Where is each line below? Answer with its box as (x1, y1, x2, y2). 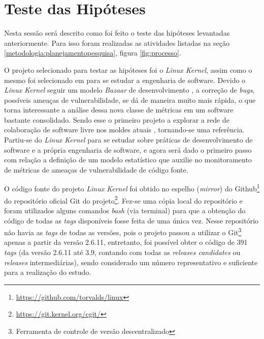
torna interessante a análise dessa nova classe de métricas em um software (4, 104, 234, 115)
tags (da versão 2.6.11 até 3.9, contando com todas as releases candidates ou (4, 246, 241, 257)
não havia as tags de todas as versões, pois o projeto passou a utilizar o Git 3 (4, 225, 242, 237)
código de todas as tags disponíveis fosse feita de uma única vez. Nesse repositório (4, 215, 259, 225)
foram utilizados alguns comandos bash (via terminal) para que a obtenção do (4, 205, 246, 215)
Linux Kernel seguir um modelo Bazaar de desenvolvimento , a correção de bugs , (4, 84, 255, 95)
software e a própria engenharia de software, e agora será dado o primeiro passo (4, 144, 252, 155)
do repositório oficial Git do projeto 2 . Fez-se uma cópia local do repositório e (4, 193, 243, 206)
